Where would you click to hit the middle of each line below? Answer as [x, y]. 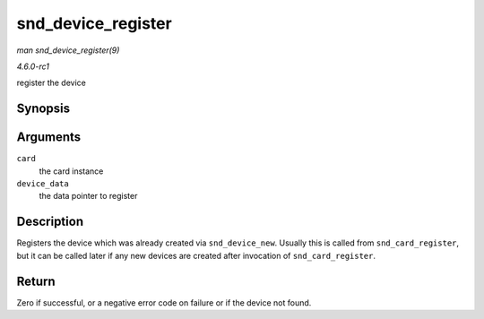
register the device [52, 83]
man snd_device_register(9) [68, 50]
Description [50, 222]
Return [36, 281]
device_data [43, 184]
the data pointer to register [88, 196]
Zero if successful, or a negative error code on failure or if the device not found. [164, 302]
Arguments [49, 138]
